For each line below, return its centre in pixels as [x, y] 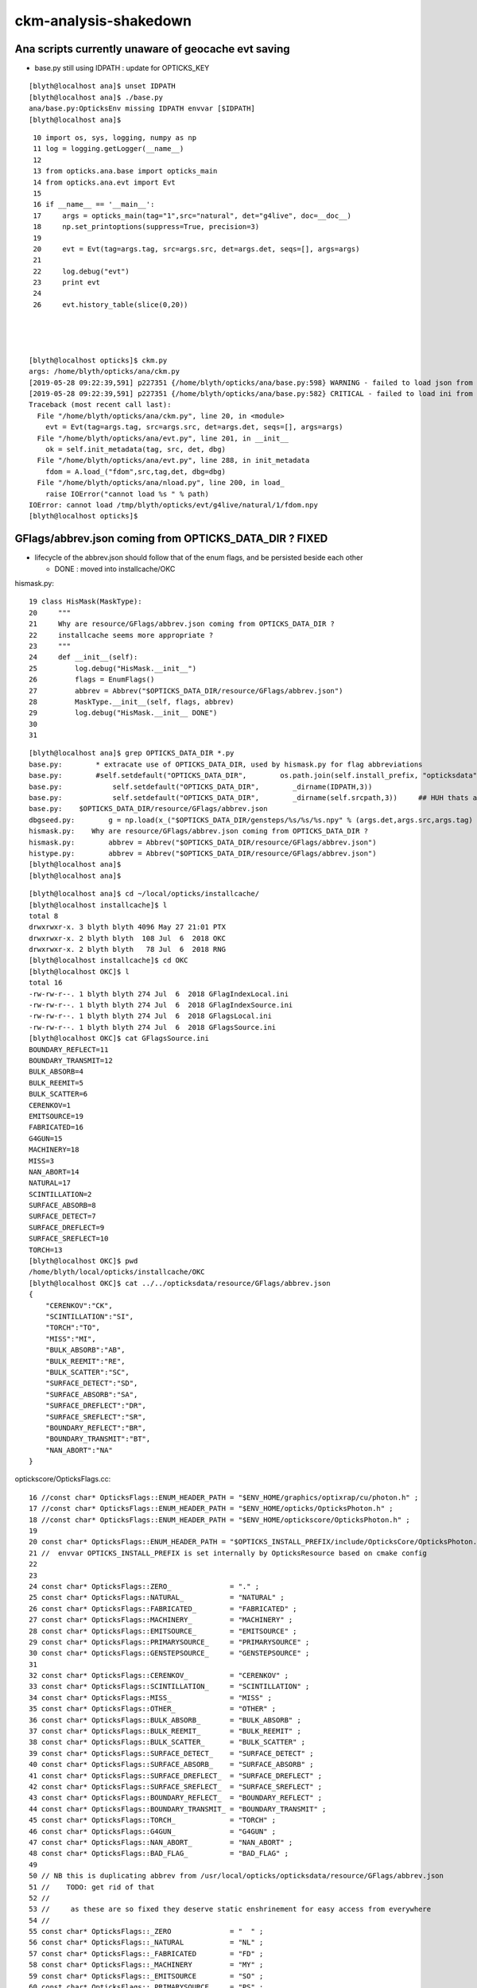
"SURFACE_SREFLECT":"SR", [96, 1417]
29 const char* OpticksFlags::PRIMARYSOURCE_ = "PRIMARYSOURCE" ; [169, 1642]
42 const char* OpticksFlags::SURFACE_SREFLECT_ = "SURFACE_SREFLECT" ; [176, 1786]
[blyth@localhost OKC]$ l [79, 971]
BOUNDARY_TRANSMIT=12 [71, 1060]
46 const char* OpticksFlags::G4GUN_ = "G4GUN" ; [153, 1831]
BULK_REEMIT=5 [56, 1083]
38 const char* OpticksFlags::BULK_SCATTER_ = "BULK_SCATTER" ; [167, 1742]
